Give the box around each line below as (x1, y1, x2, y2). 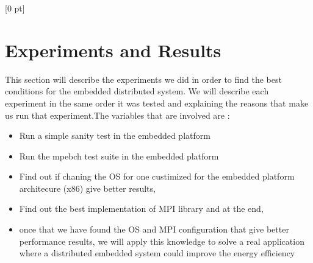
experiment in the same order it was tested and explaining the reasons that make (5, 96, 309, 109)
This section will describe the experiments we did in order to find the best (5, 72, 282, 85)
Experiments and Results (5, 37, 221, 62)
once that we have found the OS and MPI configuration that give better (19, 223, 289, 236)
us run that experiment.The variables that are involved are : (5, 108, 230, 121)
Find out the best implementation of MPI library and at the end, (19, 202, 264, 215)
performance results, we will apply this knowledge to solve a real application (19, 234, 304, 247)
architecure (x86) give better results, (19, 181, 156, 194)
